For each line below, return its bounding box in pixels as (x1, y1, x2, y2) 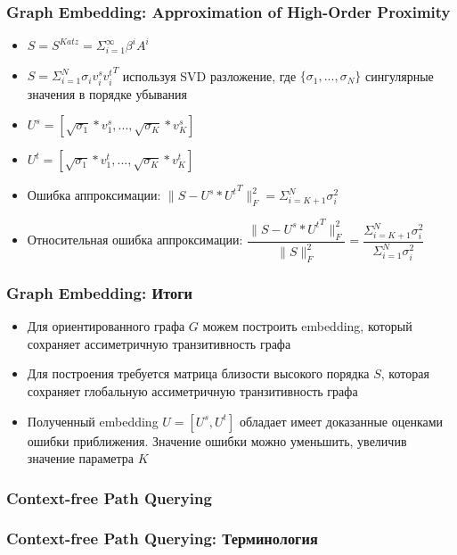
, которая (380, 364, 429, 383)
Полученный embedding (27, 411, 159, 430)
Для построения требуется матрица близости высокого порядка (27, 364, 370, 383)
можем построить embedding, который (202, 317, 412, 335)
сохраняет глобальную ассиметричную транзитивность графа (27, 381, 358, 400)
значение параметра (27, 449, 135, 468)
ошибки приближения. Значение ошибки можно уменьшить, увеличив (27, 431, 407, 450)
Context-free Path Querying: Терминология (6, 527, 318, 550)
